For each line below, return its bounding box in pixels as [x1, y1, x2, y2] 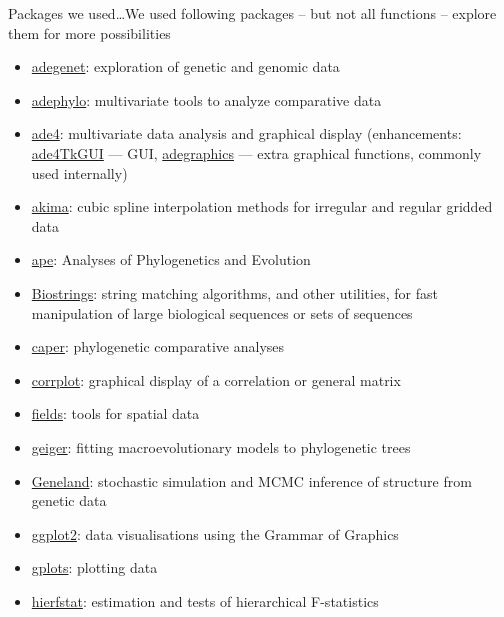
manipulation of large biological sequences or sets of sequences [31, 302, 413, 323]
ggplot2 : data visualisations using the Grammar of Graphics [31, 523, 399, 544]
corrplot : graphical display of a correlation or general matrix [31, 369, 401, 390]
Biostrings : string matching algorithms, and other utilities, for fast [31, 282, 438, 303]
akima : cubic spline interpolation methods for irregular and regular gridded [31, 196, 493, 217]
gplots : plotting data [31, 557, 158, 578]
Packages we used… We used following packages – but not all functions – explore [8, 3, 497, 23]
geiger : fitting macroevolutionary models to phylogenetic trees [31, 436, 411, 457]
